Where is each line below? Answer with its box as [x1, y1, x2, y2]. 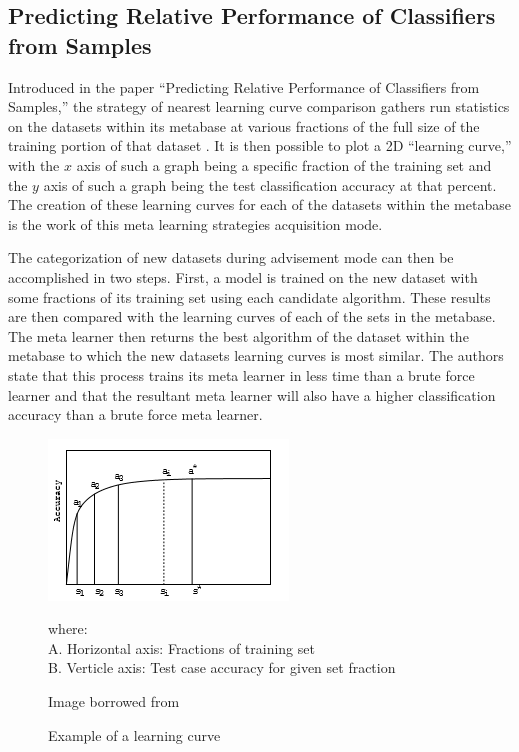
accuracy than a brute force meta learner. [8, 404, 263, 425]
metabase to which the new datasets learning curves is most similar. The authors [8, 345, 504, 366]
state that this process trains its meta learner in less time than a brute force [8, 364, 475, 385]
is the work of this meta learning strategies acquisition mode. [8, 213, 383, 234]
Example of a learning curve [48, 724, 221, 745]
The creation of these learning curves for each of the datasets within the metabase [8, 194, 511, 215]
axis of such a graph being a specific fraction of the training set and [76, 154, 492, 175]
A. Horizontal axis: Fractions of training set [48, 637, 315, 658]
